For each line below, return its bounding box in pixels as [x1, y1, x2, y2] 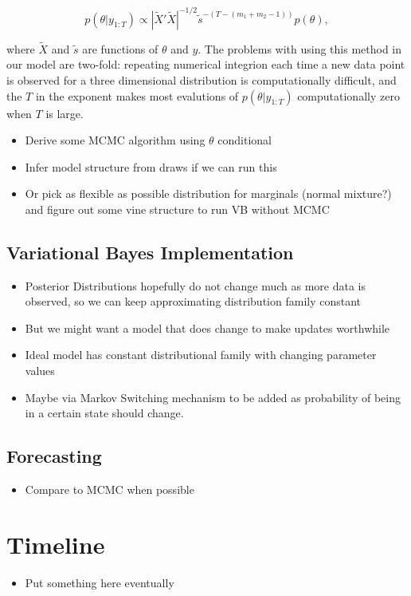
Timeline [6, 527, 105, 560]
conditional [217, 132, 272, 148]
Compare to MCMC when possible [25, 481, 194, 498]
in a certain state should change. [25, 405, 184, 421]
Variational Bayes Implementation [6, 239, 294, 264]
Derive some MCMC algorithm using [25, 132, 205, 148]
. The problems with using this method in [198, 40, 402, 57]
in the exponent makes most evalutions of [35, 87, 239, 104]
